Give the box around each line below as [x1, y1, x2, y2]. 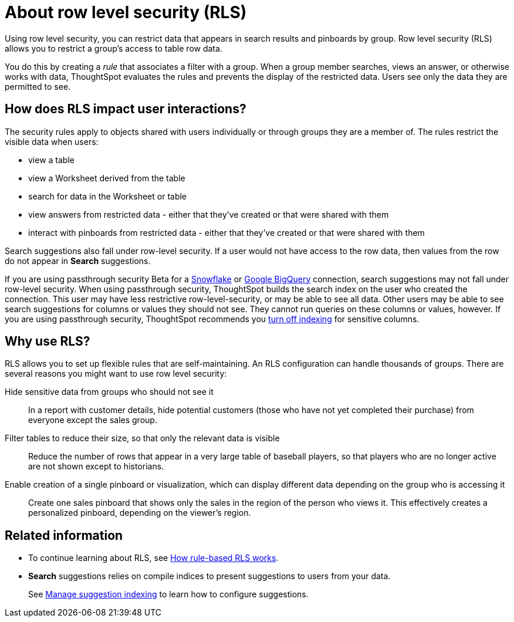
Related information [5, 528, 123, 543]
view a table [28, 154, 75, 165]
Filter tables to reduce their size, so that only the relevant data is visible [5, 433, 280, 444]
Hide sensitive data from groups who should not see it [5, 387, 214, 397]
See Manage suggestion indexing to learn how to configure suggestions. [28, 589, 309, 600]
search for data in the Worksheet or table [28, 191, 187, 201]
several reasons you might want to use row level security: [5, 369, 227, 379]
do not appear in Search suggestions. [5, 255, 151, 266]
